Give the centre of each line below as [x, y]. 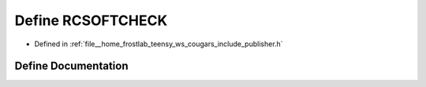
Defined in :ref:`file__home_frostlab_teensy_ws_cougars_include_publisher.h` [159, 44]
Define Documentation [71, 66]
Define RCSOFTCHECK [91, 20]
